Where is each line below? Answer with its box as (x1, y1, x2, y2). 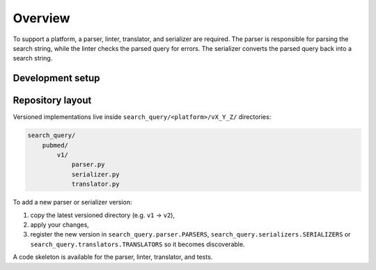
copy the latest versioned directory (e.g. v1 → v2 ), (30, 211, 175, 219)
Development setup (13, 72, 100, 84)
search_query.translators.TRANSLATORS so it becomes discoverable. (30, 240, 245, 248)
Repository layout (13, 95, 92, 106)
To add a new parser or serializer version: (13, 198, 132, 207)
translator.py (71, 180, 120, 188)
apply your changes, (30, 220, 90, 229)
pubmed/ (42, 141, 69, 149)
